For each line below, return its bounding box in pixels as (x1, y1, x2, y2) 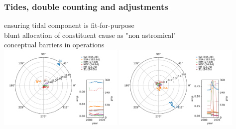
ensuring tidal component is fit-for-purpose (4, 20, 134, 30)
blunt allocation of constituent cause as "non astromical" (4, 29, 176, 40)
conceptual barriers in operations (4, 39, 105, 50)
